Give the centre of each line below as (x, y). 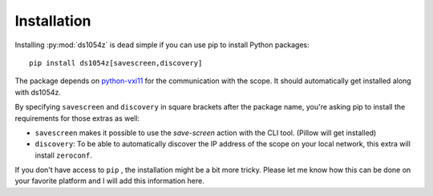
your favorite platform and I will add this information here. (109, 181)
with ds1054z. (38, 92)
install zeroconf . (63, 155)
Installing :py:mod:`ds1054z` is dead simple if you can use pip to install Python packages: (162, 45)
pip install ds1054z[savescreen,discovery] (116, 63)
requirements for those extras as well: (77, 118)
